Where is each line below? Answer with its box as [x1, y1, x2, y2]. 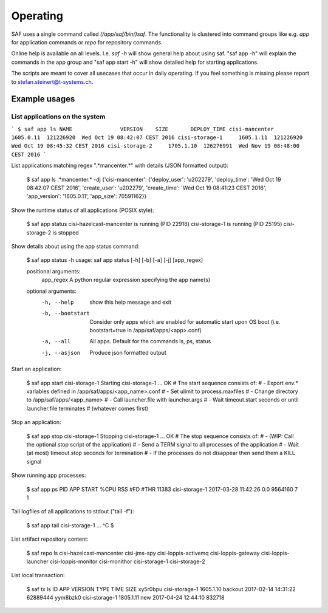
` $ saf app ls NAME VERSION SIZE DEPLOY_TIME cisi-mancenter [11, 125, 275, 132]
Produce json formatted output [89, 349, 166, 356]
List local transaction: [11, 572, 65, 579]
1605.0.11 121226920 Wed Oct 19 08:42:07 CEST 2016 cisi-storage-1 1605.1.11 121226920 [11, 134, 303, 141]
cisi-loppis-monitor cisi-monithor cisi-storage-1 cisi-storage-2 [49, 558, 205, 565]
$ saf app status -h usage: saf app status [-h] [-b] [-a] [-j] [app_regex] [26, 256, 203, 264]
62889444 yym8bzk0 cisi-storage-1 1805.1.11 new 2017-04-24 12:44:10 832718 [26, 594, 225, 601]
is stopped [52, 228, 79, 236]
